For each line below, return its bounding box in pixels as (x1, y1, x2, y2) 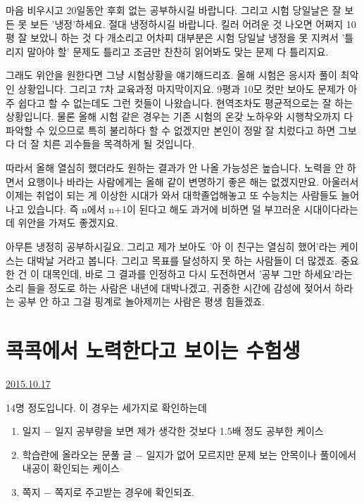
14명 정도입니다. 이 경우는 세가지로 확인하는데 (6, 400, 207, 414)
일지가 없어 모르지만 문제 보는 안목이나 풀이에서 (146, 447, 357, 461)
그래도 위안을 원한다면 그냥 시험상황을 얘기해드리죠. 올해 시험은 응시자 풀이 (6, 68, 337, 82)
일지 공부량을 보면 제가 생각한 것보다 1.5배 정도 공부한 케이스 (54, 424, 324, 438)
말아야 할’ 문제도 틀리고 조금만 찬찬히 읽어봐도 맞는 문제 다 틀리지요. (27, 44, 329, 58)
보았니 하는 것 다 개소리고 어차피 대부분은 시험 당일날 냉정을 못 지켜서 (30, 30, 339, 45)
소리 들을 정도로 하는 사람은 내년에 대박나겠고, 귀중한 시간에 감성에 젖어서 (6, 280, 332, 295)
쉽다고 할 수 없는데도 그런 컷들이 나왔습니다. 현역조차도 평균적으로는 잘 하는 (18, 95, 353, 110)
